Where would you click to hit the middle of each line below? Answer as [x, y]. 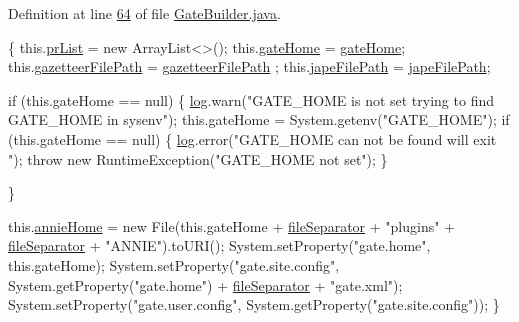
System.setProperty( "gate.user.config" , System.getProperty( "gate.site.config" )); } [254, 304]
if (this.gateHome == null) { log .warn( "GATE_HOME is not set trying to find [251, 99]
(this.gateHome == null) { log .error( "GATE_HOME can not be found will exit [252, 138]
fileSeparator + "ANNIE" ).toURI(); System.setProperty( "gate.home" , [219, 245]
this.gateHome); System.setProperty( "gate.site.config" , [174, 264]
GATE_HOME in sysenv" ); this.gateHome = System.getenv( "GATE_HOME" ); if [259, 119]
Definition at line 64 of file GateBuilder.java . [144, 13]
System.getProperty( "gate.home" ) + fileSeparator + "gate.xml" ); [205, 284]
